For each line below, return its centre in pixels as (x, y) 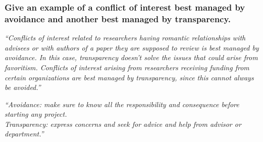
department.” (24, 134)
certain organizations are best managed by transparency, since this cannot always (129, 77)
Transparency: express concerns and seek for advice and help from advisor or (123, 124)
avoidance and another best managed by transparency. (118, 18)
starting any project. (36, 114)
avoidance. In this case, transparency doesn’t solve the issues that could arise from (131, 57)
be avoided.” (23, 87)
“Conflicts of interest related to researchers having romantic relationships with (125, 38)
